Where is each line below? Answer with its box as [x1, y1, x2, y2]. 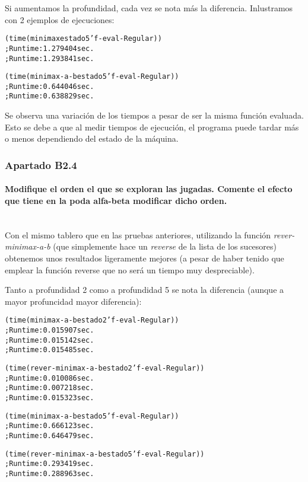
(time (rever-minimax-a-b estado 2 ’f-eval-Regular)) [5, 363, 205, 372]
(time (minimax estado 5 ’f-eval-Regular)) [5, 34, 162, 43]
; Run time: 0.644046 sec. [5, 82, 94, 91]
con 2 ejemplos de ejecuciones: [5, 13, 115, 25]
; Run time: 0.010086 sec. [5, 374, 94, 382]
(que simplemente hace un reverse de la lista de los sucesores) [53, 240, 277, 253]
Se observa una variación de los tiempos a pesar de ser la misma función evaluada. [5, 109, 304, 122]
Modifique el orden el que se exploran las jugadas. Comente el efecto [5, 183, 293, 195]
